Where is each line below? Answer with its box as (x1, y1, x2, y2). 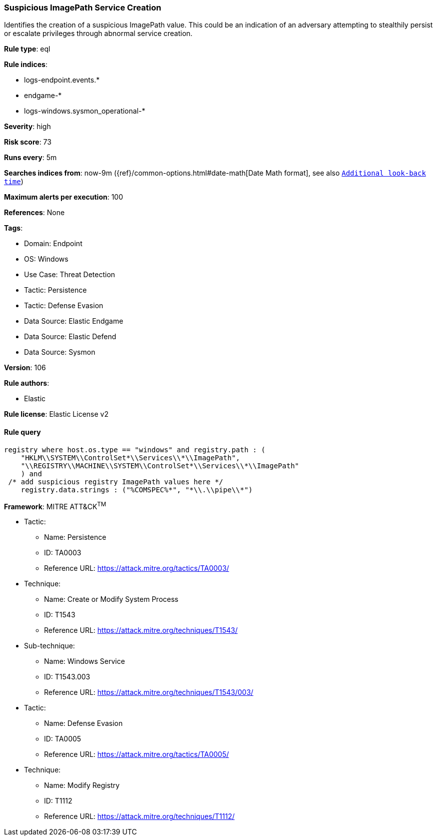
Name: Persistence (44, 533, 106, 542)
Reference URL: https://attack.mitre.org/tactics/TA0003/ (44, 564, 229, 573)
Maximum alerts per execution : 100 (4, 193, 123, 202)
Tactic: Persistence (24, 286, 87, 295)
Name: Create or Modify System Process (44, 595, 178, 604)
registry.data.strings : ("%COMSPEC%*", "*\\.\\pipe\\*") (20, 485, 253, 494)
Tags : (4, 224, 23, 233)
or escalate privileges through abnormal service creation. (4, 29, 192, 38)
